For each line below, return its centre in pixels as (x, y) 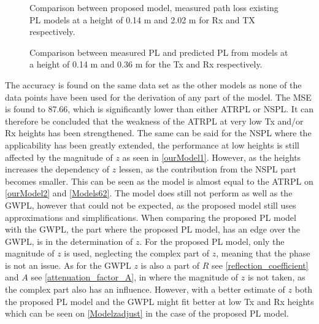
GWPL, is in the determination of (69, 241)
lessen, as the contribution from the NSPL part (207, 169)
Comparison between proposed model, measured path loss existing (154, 7)
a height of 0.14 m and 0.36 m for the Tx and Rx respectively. (146, 64)
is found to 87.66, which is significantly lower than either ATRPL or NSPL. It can (159, 109)
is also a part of (170, 265)
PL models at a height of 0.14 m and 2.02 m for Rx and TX (142, 19)
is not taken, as (276, 277)
